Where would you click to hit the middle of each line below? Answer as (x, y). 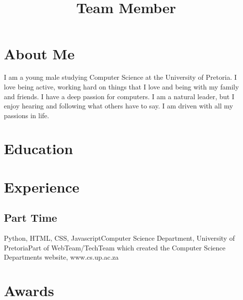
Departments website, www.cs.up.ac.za (61, 257)
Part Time (31, 218)
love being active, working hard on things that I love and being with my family (121, 86)
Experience (42, 186)
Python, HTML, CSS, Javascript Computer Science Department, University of (119, 238)
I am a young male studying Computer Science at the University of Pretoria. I (120, 77)
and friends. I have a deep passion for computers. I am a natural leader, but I (119, 96)
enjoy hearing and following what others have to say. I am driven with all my (119, 106)
